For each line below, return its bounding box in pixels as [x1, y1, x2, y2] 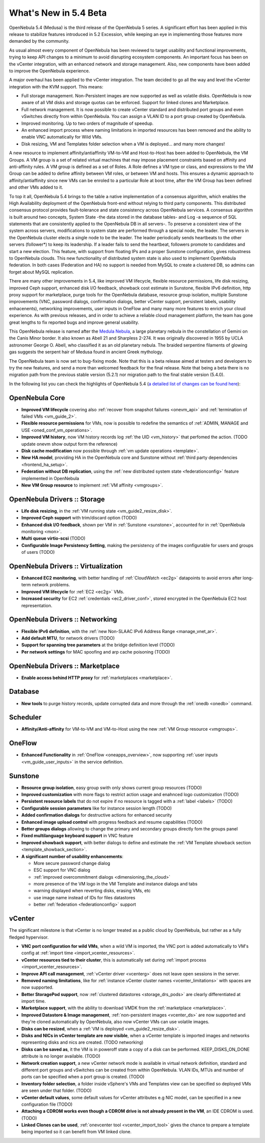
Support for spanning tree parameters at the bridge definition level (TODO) [21, 642, 175, 648]
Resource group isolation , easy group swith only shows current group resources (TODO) [21, 784, 202, 791]
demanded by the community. [9, 38, 70, 44]
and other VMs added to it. [9, 184, 63, 190]
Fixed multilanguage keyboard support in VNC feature [21, 833, 133, 839]
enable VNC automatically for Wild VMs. [21, 134, 103, 140]
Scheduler [9, 713, 42, 722]
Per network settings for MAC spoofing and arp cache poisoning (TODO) [21, 649, 170, 655]
